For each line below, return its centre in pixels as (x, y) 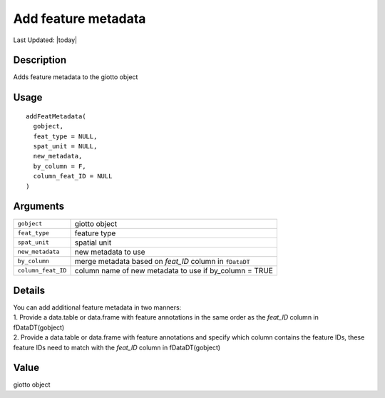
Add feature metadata (79, 19)
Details (29, 290)
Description (40, 60)
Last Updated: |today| (45, 40)
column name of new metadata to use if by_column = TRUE (174, 270)
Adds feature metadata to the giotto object (76, 77)
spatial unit (93, 243)
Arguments (39, 206)
